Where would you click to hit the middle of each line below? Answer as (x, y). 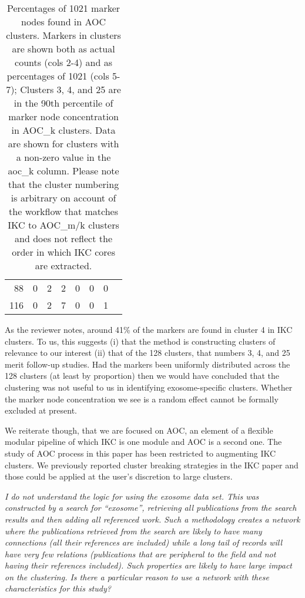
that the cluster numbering (63, 184)
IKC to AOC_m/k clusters (63, 225)
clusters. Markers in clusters (63, 35)
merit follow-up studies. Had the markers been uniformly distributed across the (148, 364)
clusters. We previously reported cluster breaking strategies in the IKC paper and (152, 465)
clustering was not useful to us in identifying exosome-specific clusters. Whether (149, 387)
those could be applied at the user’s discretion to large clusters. (119, 476)
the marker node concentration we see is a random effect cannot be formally (142, 399)
